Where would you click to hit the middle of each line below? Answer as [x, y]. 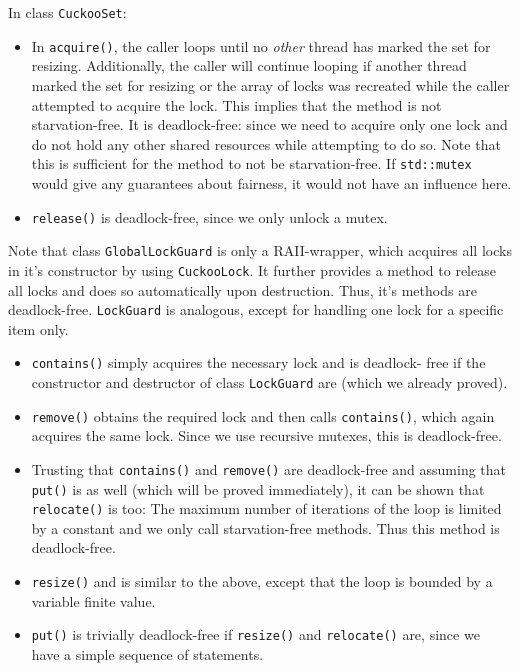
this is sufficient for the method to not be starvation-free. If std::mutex [251, 163]
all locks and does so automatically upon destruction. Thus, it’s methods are [242, 289]
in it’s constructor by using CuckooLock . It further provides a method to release [252, 269]
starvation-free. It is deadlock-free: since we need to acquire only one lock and [269, 124]
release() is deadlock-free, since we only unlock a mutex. [209, 216]
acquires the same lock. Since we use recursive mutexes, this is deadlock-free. [266, 435]
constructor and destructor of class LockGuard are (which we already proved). [269, 382]
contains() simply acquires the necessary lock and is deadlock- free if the [258, 362]
